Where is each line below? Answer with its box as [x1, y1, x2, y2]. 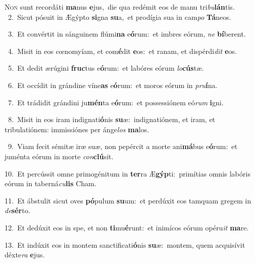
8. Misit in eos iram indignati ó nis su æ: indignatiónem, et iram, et [8, 114, 215, 125]
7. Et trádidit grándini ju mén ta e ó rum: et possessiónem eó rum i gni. [8, 97, 224, 107]
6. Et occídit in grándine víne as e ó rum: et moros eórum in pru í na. [8, 79, 217, 90]
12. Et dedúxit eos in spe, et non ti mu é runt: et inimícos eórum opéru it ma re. [5, 222, 249, 232]
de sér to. [5, 205, 30, 216]
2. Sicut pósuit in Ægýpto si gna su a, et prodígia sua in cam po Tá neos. [8, 11, 232, 22]
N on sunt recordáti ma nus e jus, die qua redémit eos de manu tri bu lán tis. [5, 2, 235, 12]
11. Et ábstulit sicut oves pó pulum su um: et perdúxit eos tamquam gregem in [5, 195, 251, 206]
